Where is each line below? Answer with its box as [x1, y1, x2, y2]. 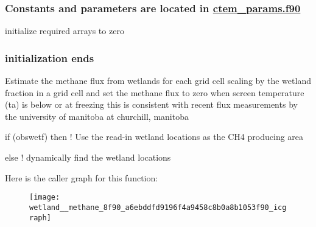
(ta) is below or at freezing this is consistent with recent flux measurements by [5, 98, 298, 111]
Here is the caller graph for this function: [5, 171, 158, 184]
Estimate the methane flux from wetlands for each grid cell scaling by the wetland [5, 74, 311, 87]
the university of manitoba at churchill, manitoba [5, 110, 189, 122]
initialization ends [5, 50, 94, 65]
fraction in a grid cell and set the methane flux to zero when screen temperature [5, 86, 304, 99]
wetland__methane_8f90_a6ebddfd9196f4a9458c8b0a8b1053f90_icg [29, 203, 287, 212]
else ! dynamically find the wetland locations [5, 151, 171, 163]
